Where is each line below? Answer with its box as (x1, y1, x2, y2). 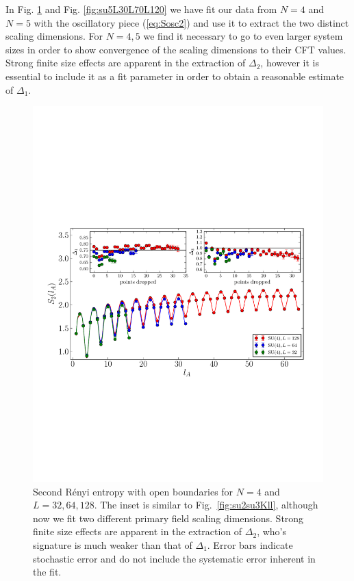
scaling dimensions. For (5, 29, 103, 43)
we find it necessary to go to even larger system (143, 29, 343, 43)
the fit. (33, 565, 62, 579)
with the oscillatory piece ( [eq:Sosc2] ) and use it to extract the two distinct (34, 15, 349, 29)
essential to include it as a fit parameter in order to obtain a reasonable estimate (5, 68, 344, 83)
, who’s (257, 524, 287, 539)
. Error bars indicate (207, 538, 293, 552)
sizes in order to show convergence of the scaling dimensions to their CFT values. (5, 42, 346, 56)
